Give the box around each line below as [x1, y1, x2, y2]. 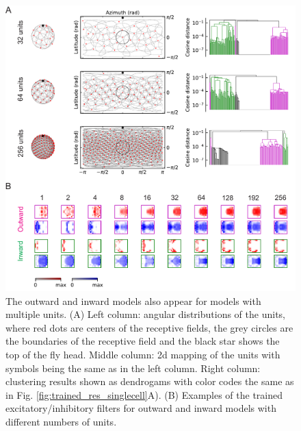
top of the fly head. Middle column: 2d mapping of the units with [5, 347, 280, 361]
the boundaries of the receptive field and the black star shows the [5, 334, 280, 348]
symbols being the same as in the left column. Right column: [5, 360, 261, 375]
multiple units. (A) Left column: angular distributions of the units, [5, 307, 285, 321]
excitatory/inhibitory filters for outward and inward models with [5, 401, 276, 415]
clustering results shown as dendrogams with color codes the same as [5, 374, 294, 389]
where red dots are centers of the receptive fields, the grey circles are [5, 320, 293, 334]
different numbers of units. [5, 414, 117, 428]
